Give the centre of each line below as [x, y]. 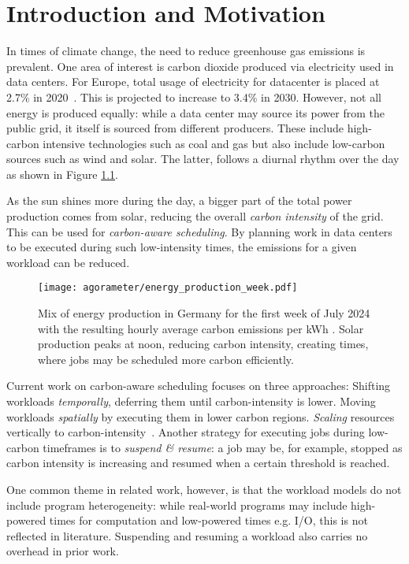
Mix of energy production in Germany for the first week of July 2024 [204, 313]
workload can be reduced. [68, 262]
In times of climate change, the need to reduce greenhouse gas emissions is [186, 51]
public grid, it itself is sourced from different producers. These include [175, 128]
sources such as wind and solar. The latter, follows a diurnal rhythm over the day [203, 159]
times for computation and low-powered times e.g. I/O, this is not [208, 520]
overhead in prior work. [63, 551]
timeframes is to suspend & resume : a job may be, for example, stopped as [223, 447]
